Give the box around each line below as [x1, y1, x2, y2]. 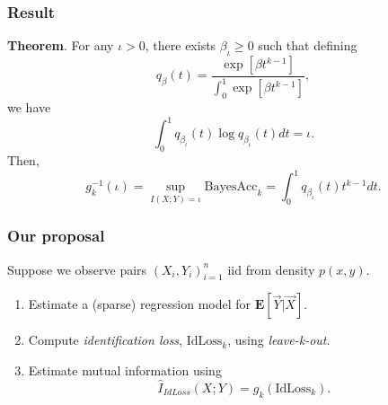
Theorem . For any [7, 36, 114, 55]
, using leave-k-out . [227, 330, 331, 349]
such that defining [258, 36, 357, 55]
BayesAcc [204, 180, 258, 194]
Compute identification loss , [28, 330, 182, 349]
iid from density [227, 260, 315, 278]
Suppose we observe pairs [7, 260, 147, 278]
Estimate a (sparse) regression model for [28, 295, 251, 313]
